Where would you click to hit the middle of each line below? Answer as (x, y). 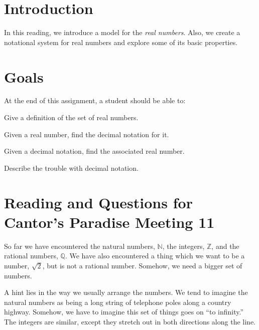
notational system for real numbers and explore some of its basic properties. (121, 42)
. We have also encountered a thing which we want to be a (155, 256)
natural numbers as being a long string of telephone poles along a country (118, 302)
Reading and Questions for (98, 202)
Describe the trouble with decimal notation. (71, 168)
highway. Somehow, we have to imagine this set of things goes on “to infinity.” (124, 312)
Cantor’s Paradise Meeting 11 (109, 222)
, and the (225, 246)
